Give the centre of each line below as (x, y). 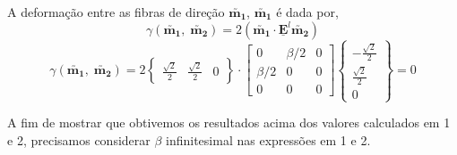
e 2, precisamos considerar (79, 139)
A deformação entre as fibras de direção (116, 12)
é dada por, (307, 12)
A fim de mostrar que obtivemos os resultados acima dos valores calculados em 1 (229, 122)
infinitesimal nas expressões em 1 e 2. (268, 139)
